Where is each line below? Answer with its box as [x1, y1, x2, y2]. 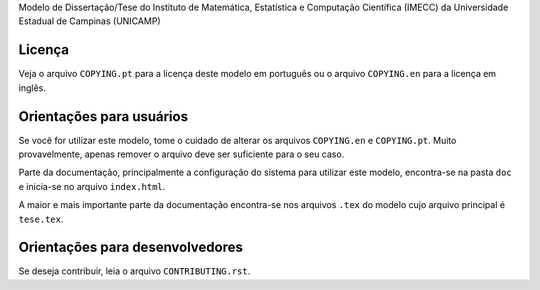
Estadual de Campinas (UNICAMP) [18, 15, 161, 27]
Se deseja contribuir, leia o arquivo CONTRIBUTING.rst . [18, 265, 251, 277]
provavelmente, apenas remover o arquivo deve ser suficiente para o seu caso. [18, 148, 345, 160]
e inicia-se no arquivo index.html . [18, 180, 166, 192]
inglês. [18, 81, 47, 94]
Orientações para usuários [18, 108, 189, 125]
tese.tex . [18, 213, 64, 225]
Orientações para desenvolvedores [18, 239, 244, 256]
